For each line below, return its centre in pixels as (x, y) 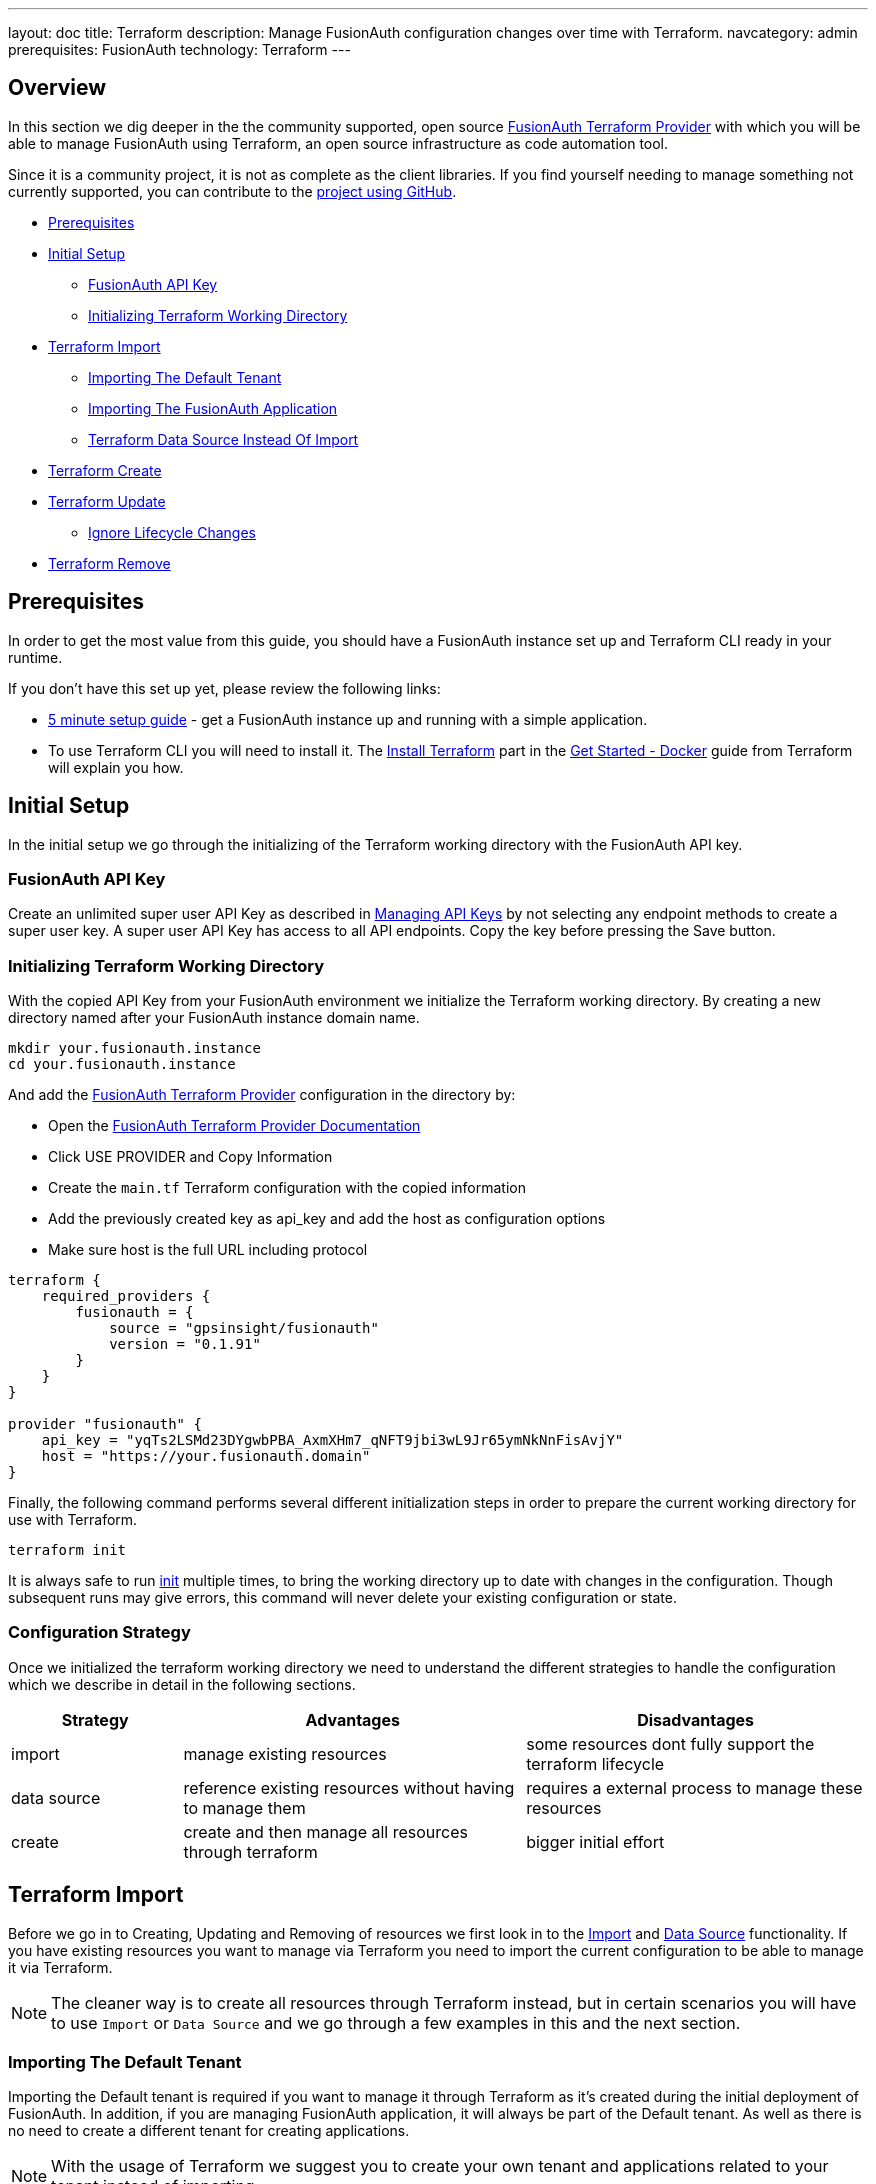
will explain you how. (116, 767)
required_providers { (126, 1296)
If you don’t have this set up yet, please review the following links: (224, 688)
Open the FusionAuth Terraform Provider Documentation (234, 1126)
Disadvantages (696, 1719)
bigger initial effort (595, 1841)
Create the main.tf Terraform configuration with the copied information (287, 1188)
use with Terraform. (73, 1520)
